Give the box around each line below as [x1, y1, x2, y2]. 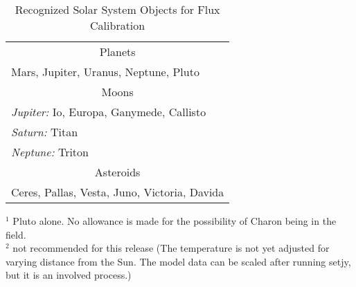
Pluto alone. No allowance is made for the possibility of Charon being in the [12, 214, 337, 228]
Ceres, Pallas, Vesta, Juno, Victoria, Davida [11, 184, 224, 200]
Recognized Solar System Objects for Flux [15, 1, 220, 17]
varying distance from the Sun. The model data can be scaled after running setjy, [6, 254, 351, 268]
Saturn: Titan [11, 124, 78, 140]
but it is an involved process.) [6, 268, 132, 282]
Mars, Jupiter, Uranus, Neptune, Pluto [11, 64, 199, 80]
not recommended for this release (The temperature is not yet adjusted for [12, 241, 330, 255]
